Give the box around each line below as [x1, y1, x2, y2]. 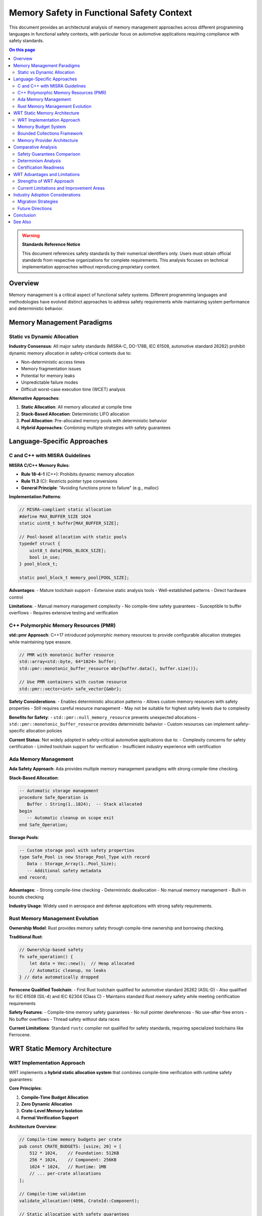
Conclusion [13, 212, 36, 218]
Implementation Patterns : [9, 494, 62, 500]
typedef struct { [19, 541, 61, 547]
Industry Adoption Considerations [13, 192, 81, 197]
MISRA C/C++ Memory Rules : [9, 462, 70, 468]
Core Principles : [9, 1085, 42, 1091]
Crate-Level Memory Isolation [21, 1108, 83, 1114]
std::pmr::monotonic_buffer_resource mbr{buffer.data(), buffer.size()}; [19, 665, 198, 671]
